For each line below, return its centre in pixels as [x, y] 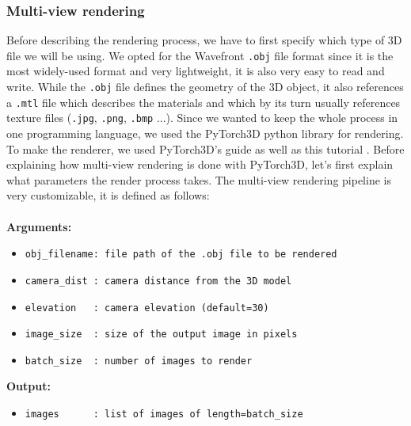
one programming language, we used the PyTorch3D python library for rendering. [205, 133]
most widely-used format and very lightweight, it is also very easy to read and [196, 71]
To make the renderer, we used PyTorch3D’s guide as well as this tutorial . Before [205, 148]
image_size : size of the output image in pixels [161, 335]
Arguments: [39, 226]
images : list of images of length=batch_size [164, 415]
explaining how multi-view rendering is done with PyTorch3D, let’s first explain [200, 164]
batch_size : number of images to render [139, 361]
